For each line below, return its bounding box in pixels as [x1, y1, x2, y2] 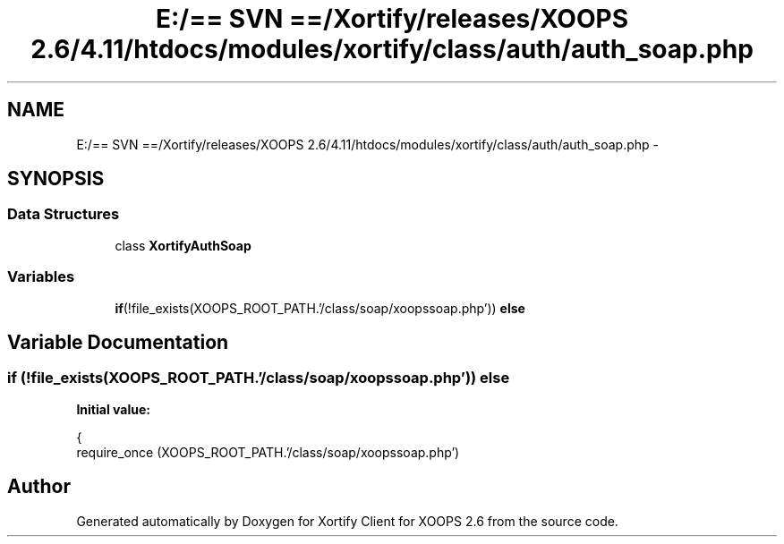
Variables [7, 268, 75, 286]
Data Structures [7, 205, 120, 224]
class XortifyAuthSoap [115, 237, 251, 253]
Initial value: [76, 401, 150, 417]
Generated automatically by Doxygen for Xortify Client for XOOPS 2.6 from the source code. [76, 513, 618, 529]
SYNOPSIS [7, 167, 105, 191]
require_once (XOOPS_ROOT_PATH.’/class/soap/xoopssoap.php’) [76, 444, 460, 460]
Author [7, 475, 71, 498]
